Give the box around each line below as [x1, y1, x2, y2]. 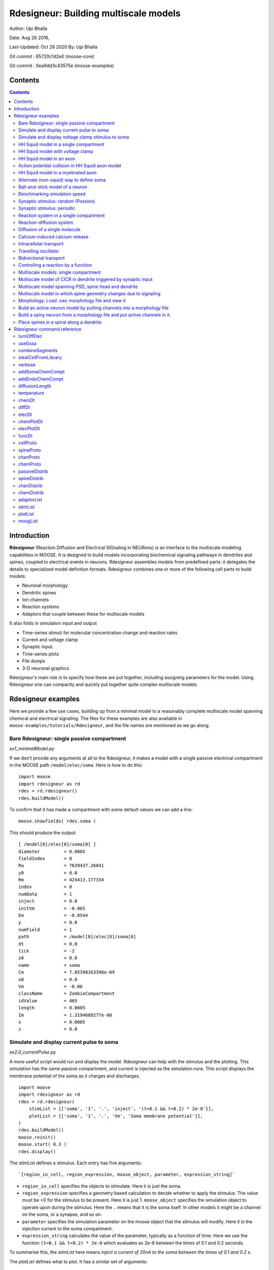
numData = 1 [18, 891, 72, 897]
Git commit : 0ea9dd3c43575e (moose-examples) [9, 62, 114, 69]
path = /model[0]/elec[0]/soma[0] [18, 934, 136, 940]
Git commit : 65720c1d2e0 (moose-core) [9, 53, 95, 59]
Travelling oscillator [18, 248, 59, 254]
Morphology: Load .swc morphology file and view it [18, 298, 126, 304]
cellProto [18, 440, 38, 446]
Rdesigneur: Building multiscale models [9, 8, 181, 19]
